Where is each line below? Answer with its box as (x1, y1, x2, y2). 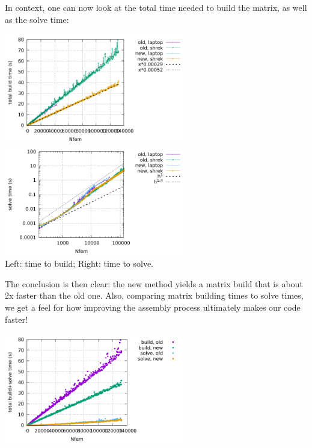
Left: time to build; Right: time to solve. (5, 257, 154, 270)
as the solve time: (5, 13, 69, 25)
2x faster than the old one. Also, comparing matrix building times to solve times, (5, 289, 304, 302)
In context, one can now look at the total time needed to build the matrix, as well (5, 1, 307, 13)
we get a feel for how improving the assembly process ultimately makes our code (5, 300, 301, 313)
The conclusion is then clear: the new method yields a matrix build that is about (5, 277, 303, 290)
